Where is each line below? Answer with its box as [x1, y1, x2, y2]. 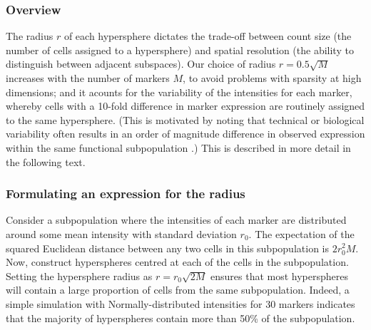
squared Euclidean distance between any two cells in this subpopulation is [6, 240, 329, 255]
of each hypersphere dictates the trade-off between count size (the [63, 29, 352, 43]
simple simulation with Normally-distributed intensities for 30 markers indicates [6, 296, 355, 311]
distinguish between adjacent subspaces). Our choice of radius [6, 56, 276, 71]
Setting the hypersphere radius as [6, 268, 153, 283]
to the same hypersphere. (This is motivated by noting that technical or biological [6, 112, 365, 127]
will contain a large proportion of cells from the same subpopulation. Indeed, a [6, 282, 350, 297]
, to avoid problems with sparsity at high [183, 71, 362, 85]
